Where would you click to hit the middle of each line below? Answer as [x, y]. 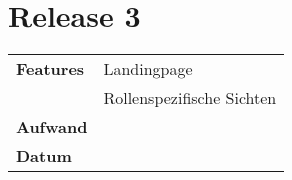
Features [50, 69]
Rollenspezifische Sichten [190, 98]
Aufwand [52, 127]
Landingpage [148, 69]
